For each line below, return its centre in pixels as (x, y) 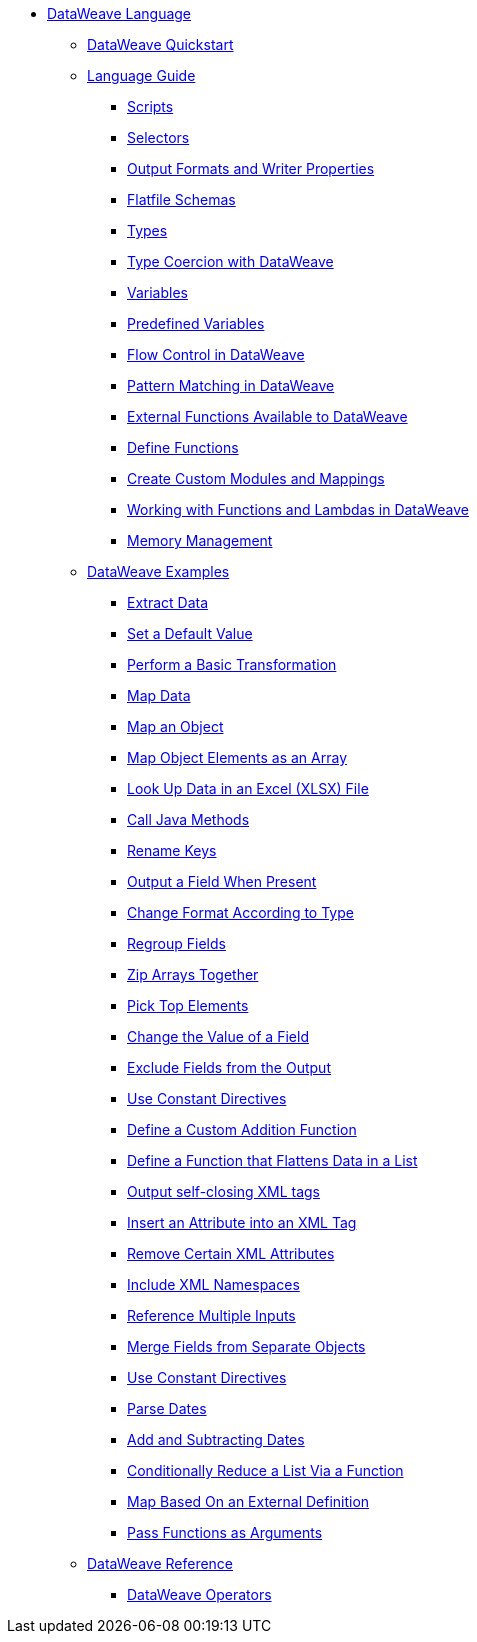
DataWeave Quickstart (160, 44)
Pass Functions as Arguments (225, 1532)
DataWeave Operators (199, 1594)
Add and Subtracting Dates (216, 1439)
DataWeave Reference (160, 1563)
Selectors (158, 137)
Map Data (159, 695)
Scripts (150, 106)
